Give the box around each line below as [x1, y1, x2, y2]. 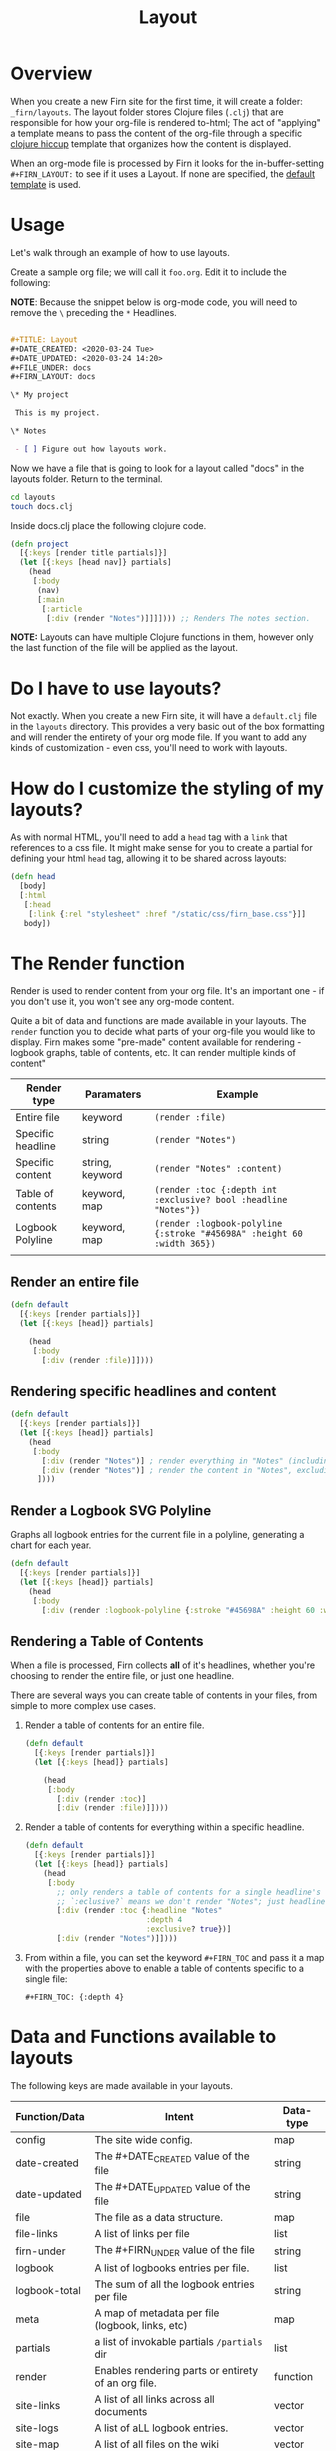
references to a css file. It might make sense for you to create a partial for [10, 842, 313, 854]
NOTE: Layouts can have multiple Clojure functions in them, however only [10, 631, 314, 643]
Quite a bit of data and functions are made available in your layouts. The [10, 1015, 307, 1027]
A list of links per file [94, 2227, 190, 2241]
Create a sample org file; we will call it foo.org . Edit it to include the [10, 266, 287, 278]
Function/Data [15, 2109, 85, 2123]
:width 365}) [154, 1238, 217, 1250]
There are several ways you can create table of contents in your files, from [10, 1689, 318, 1701]
